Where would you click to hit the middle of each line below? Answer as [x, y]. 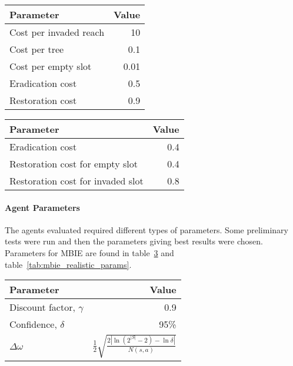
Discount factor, [42, 307]
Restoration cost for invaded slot [76, 181]
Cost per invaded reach [57, 32]
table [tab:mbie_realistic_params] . [68, 264]
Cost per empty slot [51, 66]
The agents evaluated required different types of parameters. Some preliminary [146, 229]
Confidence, [33, 324]
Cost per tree [37, 49]
